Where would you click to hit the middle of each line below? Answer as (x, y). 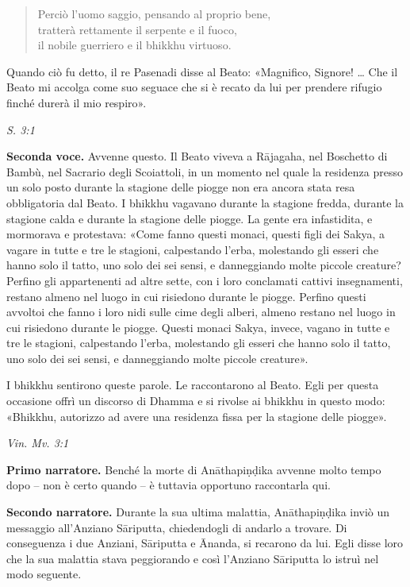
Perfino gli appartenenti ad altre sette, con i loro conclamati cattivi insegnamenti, (205, 280)
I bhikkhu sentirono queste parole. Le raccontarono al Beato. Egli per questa (193, 385)
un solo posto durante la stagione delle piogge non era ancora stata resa (181, 187)
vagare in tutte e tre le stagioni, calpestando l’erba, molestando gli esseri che (193, 249)
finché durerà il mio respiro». (77, 102)
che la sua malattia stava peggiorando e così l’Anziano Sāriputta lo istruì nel (193, 558)
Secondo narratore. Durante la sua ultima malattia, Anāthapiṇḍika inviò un (198, 512)
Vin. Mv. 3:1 (38, 443)
